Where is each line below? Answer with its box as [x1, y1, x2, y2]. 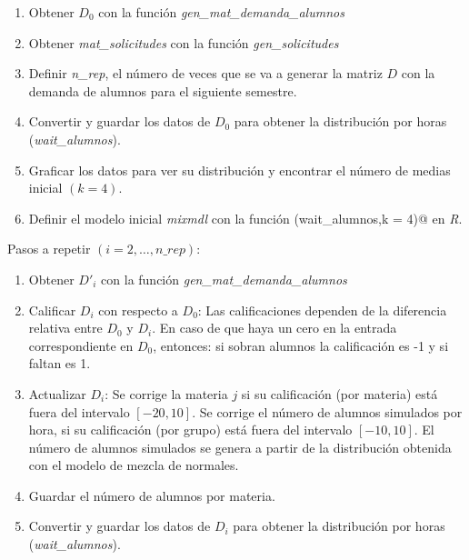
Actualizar [28, 384, 86, 403]
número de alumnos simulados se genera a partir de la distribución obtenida [28, 437, 452, 456]
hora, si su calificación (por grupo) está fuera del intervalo [28, 420, 353, 439]
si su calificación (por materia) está [241, 384, 438, 403]
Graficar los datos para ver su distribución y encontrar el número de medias [28, 160, 451, 179]
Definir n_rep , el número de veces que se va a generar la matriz [28, 64, 383, 83]
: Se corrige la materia [105, 384, 228, 403]
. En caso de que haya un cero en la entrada [152, 318, 397, 337]
